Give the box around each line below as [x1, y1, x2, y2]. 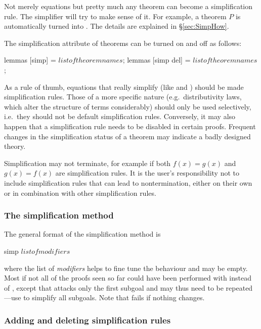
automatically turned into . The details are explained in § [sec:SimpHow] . [4, 21, 229, 31]
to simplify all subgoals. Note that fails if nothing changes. [23, 292, 205, 303]
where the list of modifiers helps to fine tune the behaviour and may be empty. [4, 262, 248, 273]
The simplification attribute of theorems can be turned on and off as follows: [4, 37, 242, 48]
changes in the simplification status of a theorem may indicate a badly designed [4, 131, 251, 141]
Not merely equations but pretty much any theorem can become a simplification [4, 1, 253, 11]
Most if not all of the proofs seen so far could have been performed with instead [4, 272, 251, 283]
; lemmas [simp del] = [122, 54, 191, 65]
